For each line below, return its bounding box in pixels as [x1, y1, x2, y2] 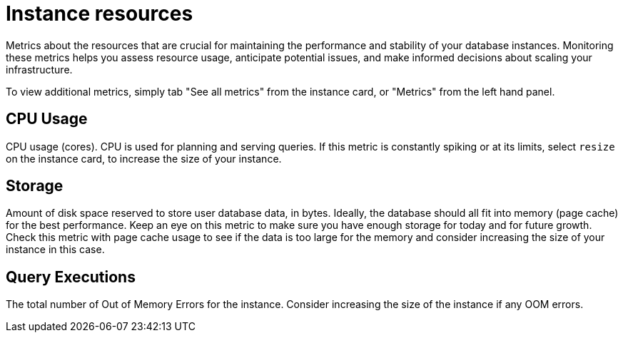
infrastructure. [6, 63, 73, 76]
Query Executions [6, 267, 136, 286]
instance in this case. [6, 243, 105, 256]
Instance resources [6, 1, 193, 26]
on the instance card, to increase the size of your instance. [6, 152, 282, 165]
